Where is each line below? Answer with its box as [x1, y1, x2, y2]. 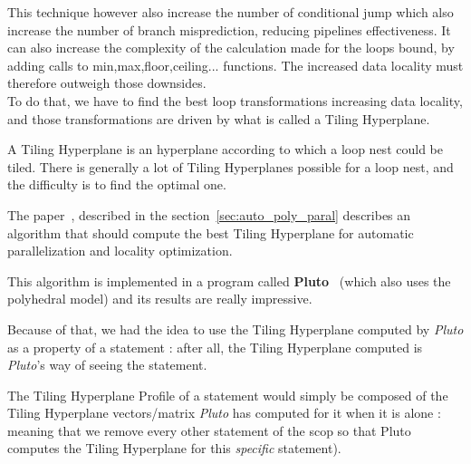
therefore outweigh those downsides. [7, 73, 207, 92]
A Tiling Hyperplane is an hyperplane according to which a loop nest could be [7, 140, 443, 159]
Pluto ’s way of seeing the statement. [7, 355, 207, 374]
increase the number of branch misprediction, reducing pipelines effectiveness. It [7, 20, 451, 39]
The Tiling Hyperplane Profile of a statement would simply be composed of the [7, 385, 448, 404]
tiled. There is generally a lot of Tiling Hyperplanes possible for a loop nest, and [7, 157, 454, 176]
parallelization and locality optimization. [7, 241, 233, 260]
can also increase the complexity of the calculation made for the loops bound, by [7, 38, 455, 57]
